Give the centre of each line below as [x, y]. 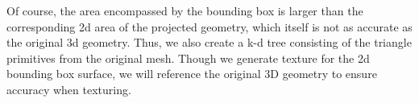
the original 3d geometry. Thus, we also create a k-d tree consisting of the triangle [209, 42]
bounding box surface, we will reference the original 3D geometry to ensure [192, 74]
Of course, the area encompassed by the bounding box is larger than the [185, 10]
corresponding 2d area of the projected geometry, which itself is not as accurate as [209, 26]
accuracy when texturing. [69, 89]
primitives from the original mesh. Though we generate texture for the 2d [188, 58]
